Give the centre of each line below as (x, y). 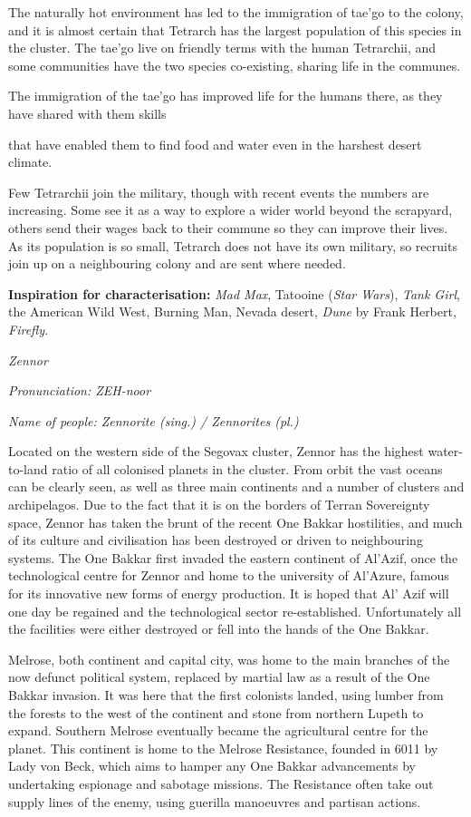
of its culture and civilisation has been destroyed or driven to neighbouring (216, 540)
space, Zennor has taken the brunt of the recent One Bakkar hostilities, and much (235, 522)
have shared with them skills (87, 113)
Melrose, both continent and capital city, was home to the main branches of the (229, 659)
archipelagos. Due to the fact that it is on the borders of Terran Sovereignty (219, 505)
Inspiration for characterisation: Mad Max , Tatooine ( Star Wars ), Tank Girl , (234, 293)
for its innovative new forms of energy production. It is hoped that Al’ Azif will (229, 593)
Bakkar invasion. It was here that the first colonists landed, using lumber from (226, 695)
